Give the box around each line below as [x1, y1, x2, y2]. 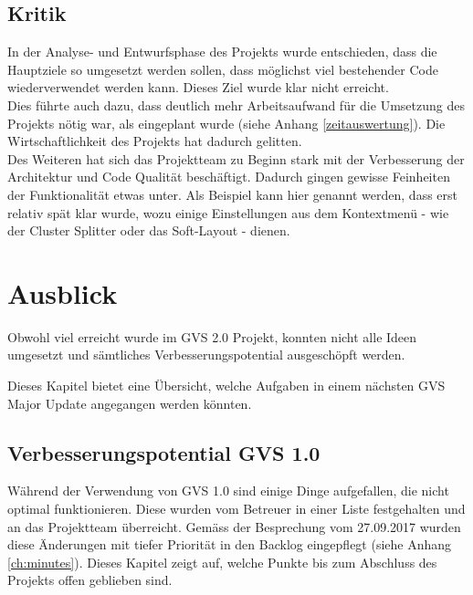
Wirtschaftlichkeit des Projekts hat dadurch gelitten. [7, 131, 302, 151]
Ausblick [7, 274, 118, 311]
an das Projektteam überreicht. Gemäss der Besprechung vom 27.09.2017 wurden [7, 517, 461, 536]
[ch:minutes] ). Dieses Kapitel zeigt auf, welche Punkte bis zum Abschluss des [7, 552, 437, 571]
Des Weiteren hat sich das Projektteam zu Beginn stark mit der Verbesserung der [7, 149, 465, 168]
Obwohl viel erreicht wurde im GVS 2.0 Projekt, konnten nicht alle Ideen [7, 327, 417, 346]
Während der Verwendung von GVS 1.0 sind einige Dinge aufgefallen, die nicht [7, 481, 449, 500]
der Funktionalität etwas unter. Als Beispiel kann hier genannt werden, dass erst [7, 184, 457, 204]
